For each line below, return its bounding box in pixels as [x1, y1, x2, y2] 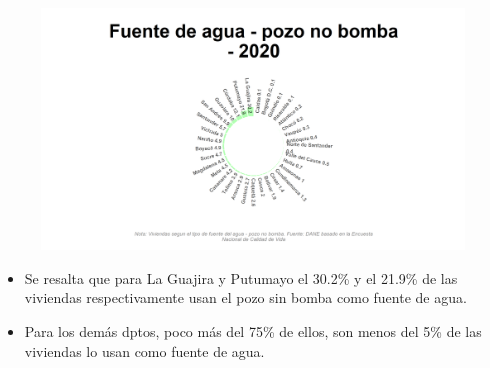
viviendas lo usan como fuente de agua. [24, 340, 265, 361]
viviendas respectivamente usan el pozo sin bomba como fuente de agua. [24, 287, 467, 308]
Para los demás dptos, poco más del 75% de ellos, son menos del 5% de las [24, 321, 482, 341]
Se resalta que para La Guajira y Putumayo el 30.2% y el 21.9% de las [24, 267, 458, 288]
